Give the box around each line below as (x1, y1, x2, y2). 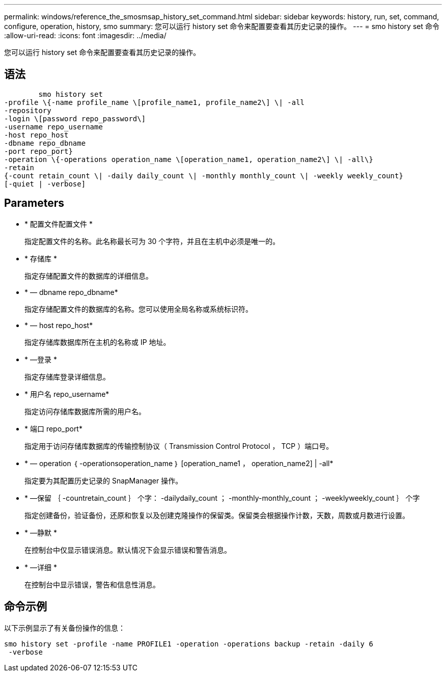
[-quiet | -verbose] (4, 179, 86, 188)
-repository (4, 106, 51, 115)
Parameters (4, 197, 64, 210)
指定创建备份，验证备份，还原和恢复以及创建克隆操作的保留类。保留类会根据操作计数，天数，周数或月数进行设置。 (24, 510, 409, 520)
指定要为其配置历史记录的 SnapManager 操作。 (24, 476, 183, 485)
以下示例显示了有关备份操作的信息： (4, 623, 125, 632)
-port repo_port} (4, 147, 73, 155)
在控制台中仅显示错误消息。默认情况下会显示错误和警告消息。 (24, 545, 231, 554)
